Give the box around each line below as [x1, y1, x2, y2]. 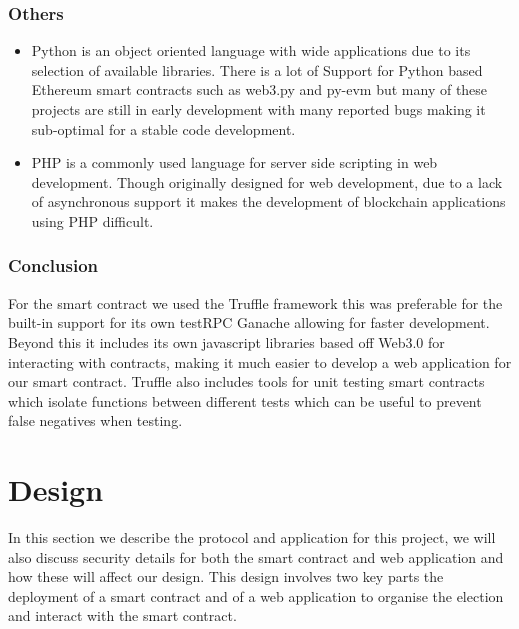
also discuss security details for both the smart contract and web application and [8, 546, 504, 567]
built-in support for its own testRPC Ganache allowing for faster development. [8, 312, 490, 333]
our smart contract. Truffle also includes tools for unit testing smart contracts [8, 371, 485, 392]
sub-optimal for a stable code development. [31, 118, 296, 139]
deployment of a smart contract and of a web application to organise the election [8, 585, 504, 606]
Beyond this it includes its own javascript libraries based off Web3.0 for [8, 331, 445, 352]
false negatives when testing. [8, 410, 183, 431]
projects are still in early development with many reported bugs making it [31, 99, 486, 119]
